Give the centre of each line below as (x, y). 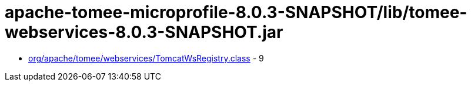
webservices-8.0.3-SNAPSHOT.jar (144, 32)
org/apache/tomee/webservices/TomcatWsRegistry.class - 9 (146, 58)
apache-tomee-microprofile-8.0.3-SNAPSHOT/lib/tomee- (236, 12)
